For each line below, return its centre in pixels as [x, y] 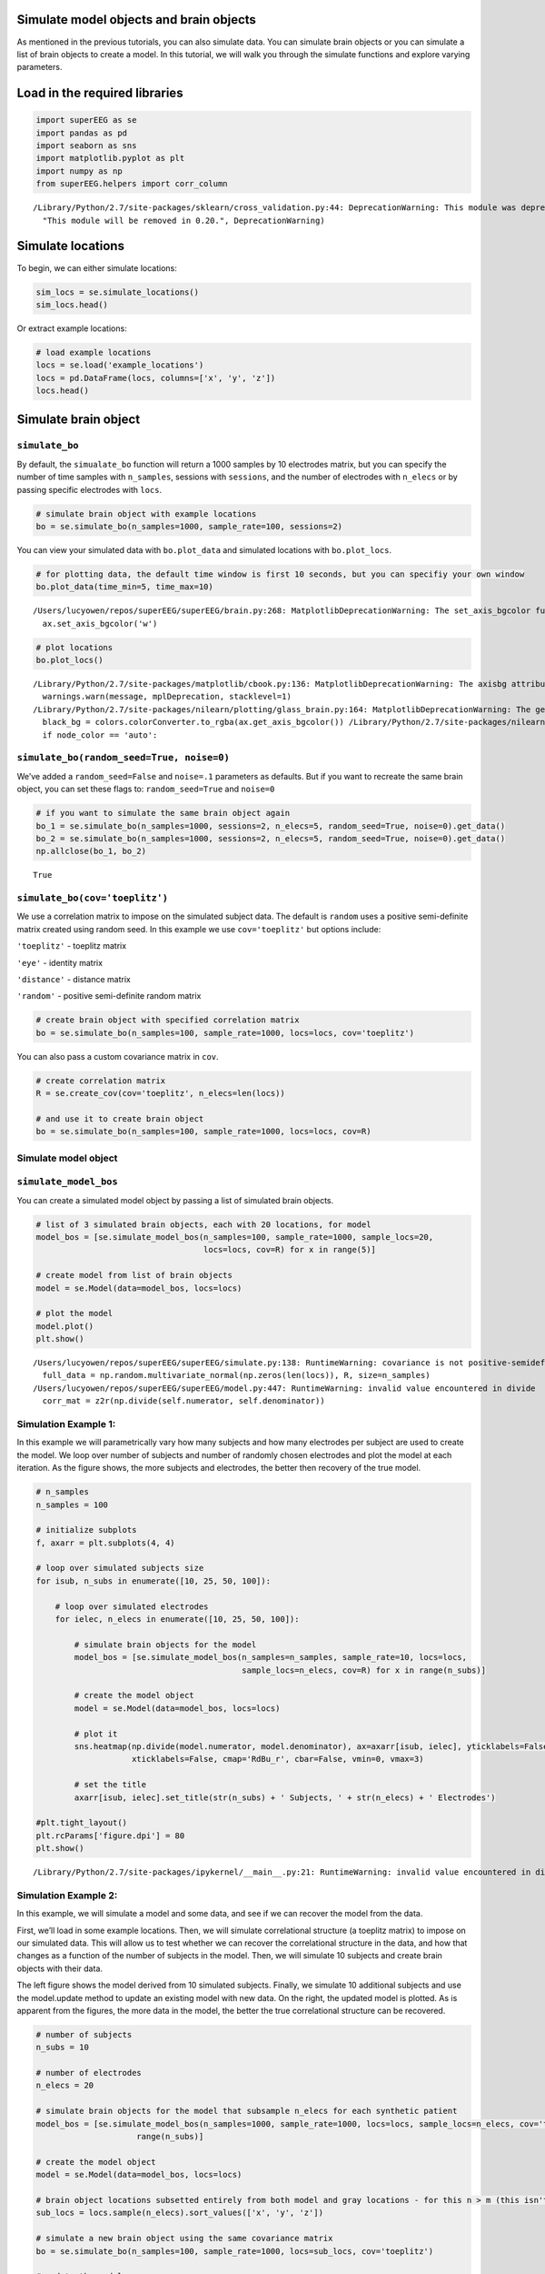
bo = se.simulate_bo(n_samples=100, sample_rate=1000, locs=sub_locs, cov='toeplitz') [235, 2251]
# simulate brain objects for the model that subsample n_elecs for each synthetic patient [247, 2111]
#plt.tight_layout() [81, 1823]
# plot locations [74, 647]
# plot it [96, 1734]
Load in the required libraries [100, 93]
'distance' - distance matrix [74, 979]
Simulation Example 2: [67, 1895]
